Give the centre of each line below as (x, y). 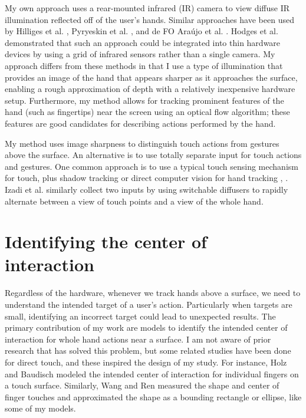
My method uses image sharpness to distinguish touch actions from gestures (142, 143)
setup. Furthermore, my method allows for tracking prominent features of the (144, 100)
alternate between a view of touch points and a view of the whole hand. (134, 201)
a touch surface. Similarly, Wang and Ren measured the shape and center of (142, 385)
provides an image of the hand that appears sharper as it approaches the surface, (151, 77)
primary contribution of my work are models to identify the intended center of (146, 328)
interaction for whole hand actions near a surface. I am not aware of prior (138, 339)
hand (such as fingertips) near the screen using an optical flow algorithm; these (147, 112)
